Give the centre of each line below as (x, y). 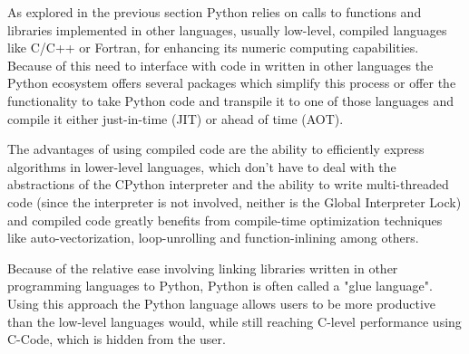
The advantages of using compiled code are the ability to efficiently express (216, 149)
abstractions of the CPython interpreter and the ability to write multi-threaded (228, 184)
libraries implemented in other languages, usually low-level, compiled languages (227, 29)
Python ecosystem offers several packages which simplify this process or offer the (232, 83)
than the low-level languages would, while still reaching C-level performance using (234, 321)
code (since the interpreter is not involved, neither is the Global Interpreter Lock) (234, 201)
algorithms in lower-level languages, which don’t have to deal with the (202, 166)
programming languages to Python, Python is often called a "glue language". (220, 286)
